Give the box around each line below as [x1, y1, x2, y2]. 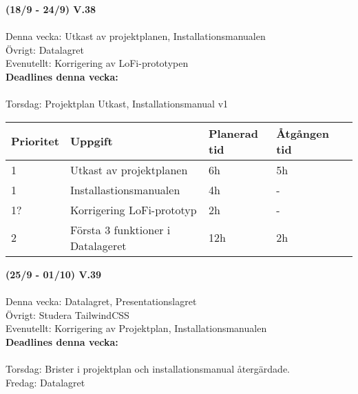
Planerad [209, 125, 259, 141]
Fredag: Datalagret [6, 375, 85, 389]
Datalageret [70, 237, 127, 253]
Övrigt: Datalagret [6, 42, 84, 56]
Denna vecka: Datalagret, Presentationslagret [6, 293, 197, 308]
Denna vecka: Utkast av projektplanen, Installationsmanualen [6, 29, 266, 43]
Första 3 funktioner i [70, 221, 171, 238]
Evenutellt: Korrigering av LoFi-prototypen [6, 56, 189, 70]
